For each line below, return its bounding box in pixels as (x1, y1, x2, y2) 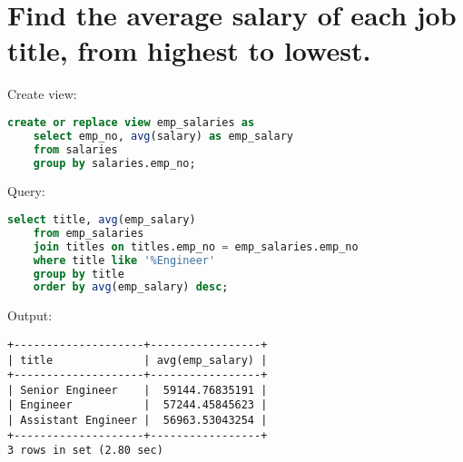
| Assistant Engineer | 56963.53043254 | (7, 414, 268, 428)
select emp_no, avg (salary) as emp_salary (33, 129, 294, 143)
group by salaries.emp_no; (33, 156, 196, 170)
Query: (7, 182, 45, 201)
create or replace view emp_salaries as (7, 115, 255, 129)
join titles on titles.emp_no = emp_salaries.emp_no (33, 240, 359, 253)
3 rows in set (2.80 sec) (7, 444, 163, 457)
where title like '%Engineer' (33, 253, 216, 267)
